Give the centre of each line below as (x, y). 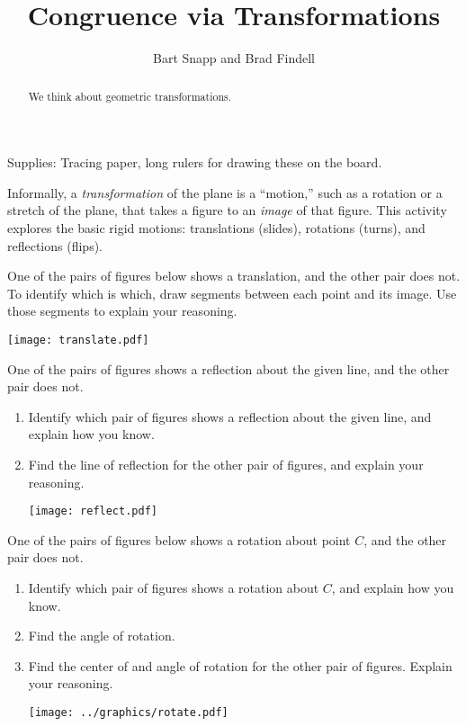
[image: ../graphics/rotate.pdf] (128, 712)
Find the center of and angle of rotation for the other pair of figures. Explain (240, 665)
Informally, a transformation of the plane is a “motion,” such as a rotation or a (225, 192)
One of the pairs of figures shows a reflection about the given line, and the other (229, 368)
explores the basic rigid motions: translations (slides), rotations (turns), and (216, 227)
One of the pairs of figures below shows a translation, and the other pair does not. (234, 276)
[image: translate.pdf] (78, 340)
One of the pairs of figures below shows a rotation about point (179, 539)
